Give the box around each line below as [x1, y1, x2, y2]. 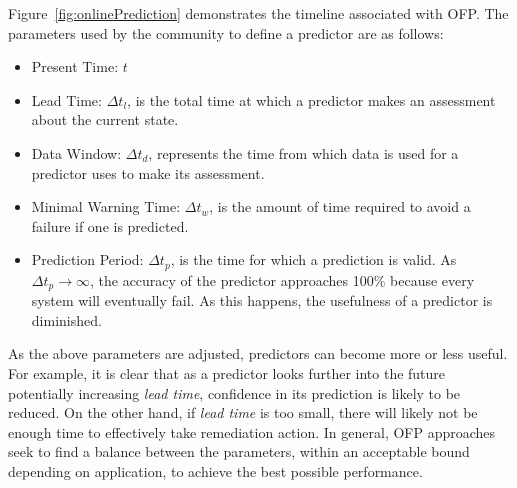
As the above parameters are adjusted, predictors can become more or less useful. [8, 343, 508, 364]
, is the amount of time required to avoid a [209, 196, 471, 217]
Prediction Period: [31, 249, 144, 270]
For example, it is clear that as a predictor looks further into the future [8, 363, 446, 384]
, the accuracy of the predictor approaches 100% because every [89, 269, 475, 290]
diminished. [31, 309, 102, 330]
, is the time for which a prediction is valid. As [170, 249, 457, 270]
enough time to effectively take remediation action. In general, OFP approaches [8, 421, 496, 442]
